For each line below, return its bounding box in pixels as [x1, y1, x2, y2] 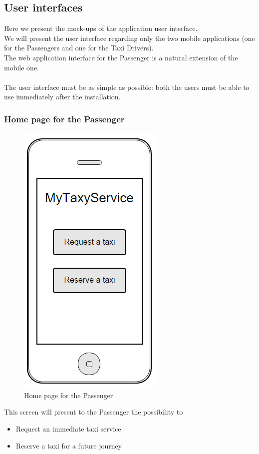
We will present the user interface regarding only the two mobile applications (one [4, 32, 255, 43]
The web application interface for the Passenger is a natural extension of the [4, 52, 238, 62]
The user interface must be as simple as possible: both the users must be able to [4, 81, 250, 92]
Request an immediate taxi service [15, 423, 121, 434]
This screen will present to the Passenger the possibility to [4, 407, 183, 417]
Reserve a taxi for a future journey [15, 440, 122, 451]
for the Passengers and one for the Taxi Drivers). [4, 42, 154, 53]
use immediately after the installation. [4, 91, 121, 102]
